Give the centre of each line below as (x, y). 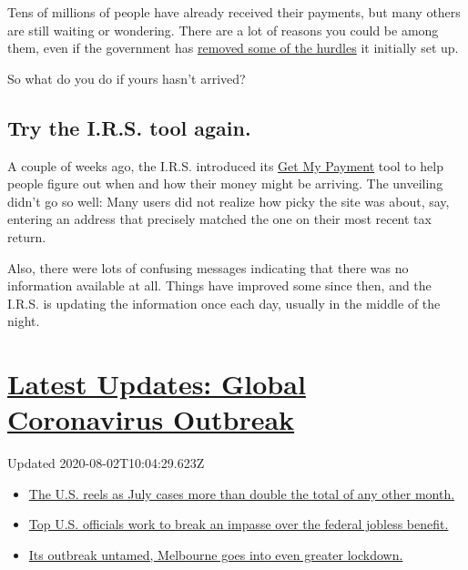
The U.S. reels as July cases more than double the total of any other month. (242, 493)
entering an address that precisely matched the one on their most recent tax (219, 219)
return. (27, 236)
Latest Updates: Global (157, 384)
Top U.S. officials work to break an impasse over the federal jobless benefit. (239, 524)
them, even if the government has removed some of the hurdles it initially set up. (233, 48)
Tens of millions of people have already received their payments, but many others (234, 12)
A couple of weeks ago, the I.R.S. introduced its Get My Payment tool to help (226, 165)
